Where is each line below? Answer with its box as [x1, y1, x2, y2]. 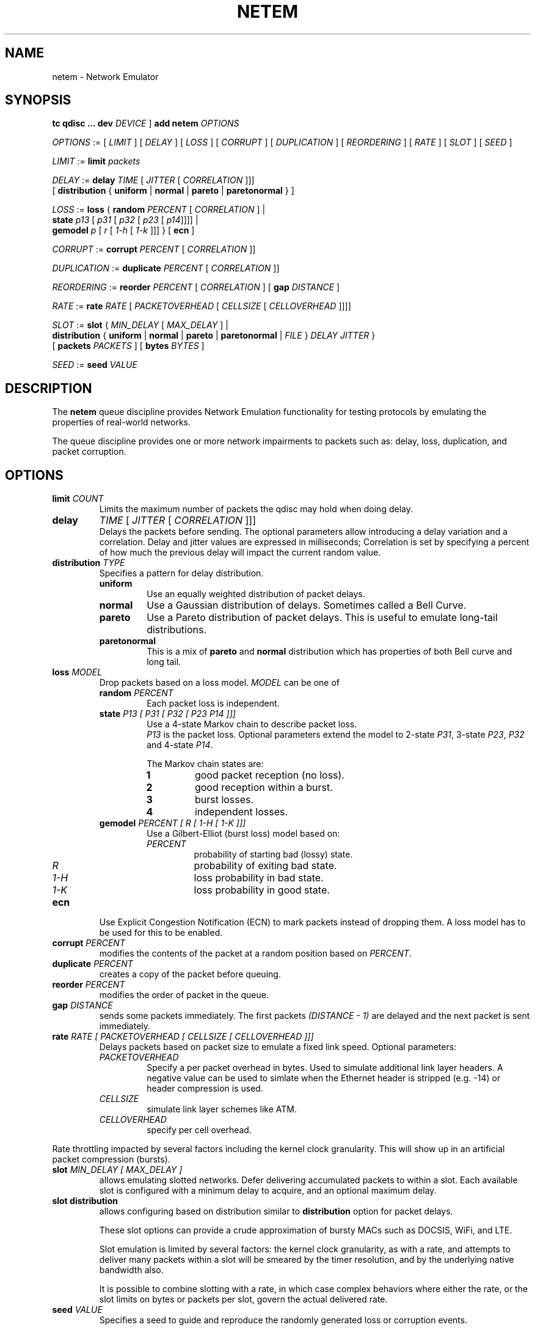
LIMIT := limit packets [52, 156, 140, 167]
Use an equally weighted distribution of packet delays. [147, 589, 365, 600]
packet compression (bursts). [52, 1154, 170, 1165]
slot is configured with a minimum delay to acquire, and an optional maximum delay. [99, 1185, 437, 1196]
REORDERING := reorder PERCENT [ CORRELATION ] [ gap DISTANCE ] [52, 282, 340, 293]
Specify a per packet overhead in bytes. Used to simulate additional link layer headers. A [147, 1062, 503, 1073]
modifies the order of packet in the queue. [99, 990, 269, 1001]
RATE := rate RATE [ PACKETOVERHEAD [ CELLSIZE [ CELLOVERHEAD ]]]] [52, 301, 351, 312]
